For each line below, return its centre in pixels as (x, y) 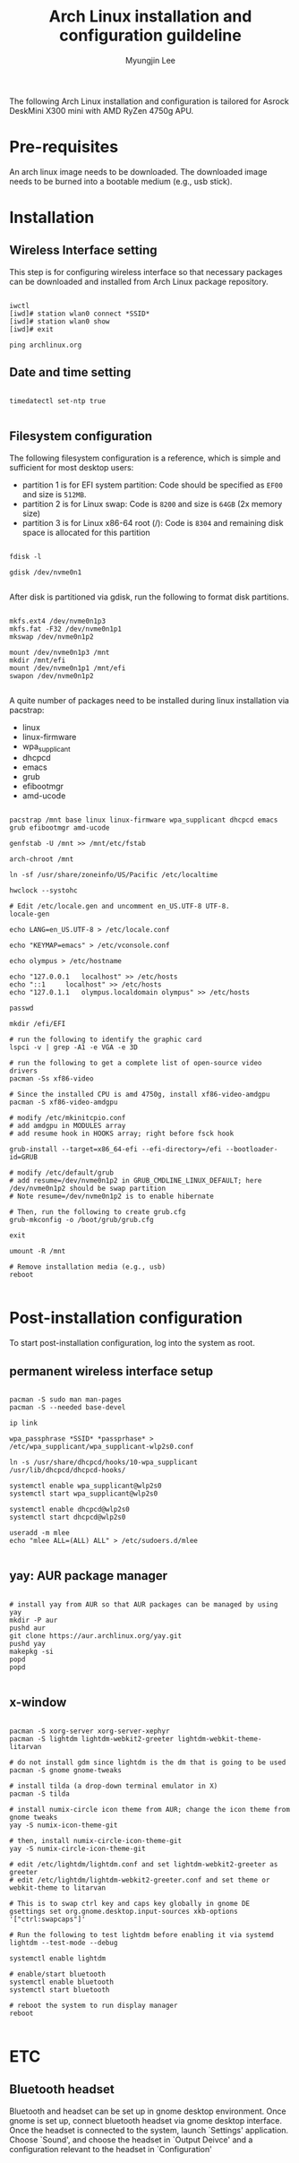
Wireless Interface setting (84, 250)
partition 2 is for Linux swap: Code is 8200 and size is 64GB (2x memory (152, 504)
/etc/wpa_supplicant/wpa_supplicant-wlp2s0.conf (102, 1447)
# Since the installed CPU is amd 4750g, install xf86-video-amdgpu (140, 1095)
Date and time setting (70, 372)
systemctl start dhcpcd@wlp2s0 (68, 1517)
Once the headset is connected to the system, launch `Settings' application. (149, 2130)
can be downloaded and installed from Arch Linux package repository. (139, 281)
